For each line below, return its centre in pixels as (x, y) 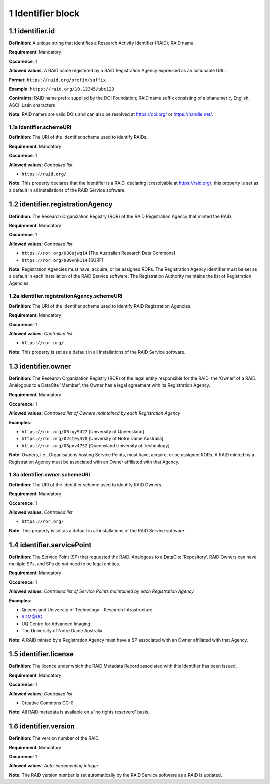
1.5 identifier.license (42, 654)
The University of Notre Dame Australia (62, 631)
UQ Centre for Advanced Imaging (56, 624)
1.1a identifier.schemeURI (40, 127)
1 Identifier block (44, 13)
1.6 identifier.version (42, 727)
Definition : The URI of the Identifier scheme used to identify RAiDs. (78, 137)
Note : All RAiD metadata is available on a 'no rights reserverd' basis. (79, 712)
